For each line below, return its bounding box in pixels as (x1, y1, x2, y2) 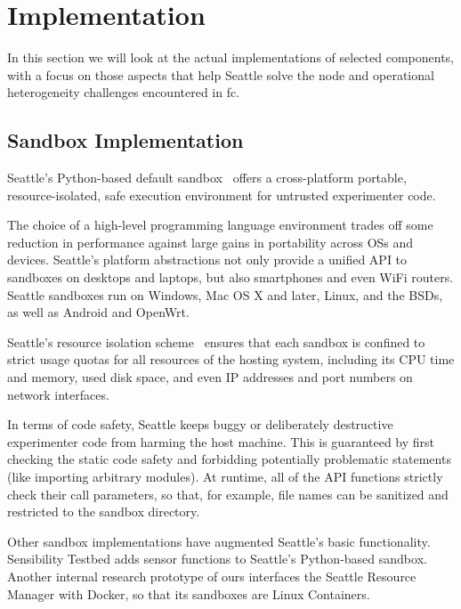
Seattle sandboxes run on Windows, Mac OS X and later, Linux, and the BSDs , (7, 285, 443, 304)
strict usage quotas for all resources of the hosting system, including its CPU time (7, 350, 455, 369)
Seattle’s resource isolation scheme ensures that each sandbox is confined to (7, 332, 425, 351)
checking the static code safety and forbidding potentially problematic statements (7, 450, 451, 468)
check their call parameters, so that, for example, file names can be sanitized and (7, 484, 449, 503)
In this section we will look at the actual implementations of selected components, (7, 48, 454, 67)
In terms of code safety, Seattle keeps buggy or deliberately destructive (7, 415, 393, 434)
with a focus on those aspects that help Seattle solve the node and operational (7, 65, 434, 84)
